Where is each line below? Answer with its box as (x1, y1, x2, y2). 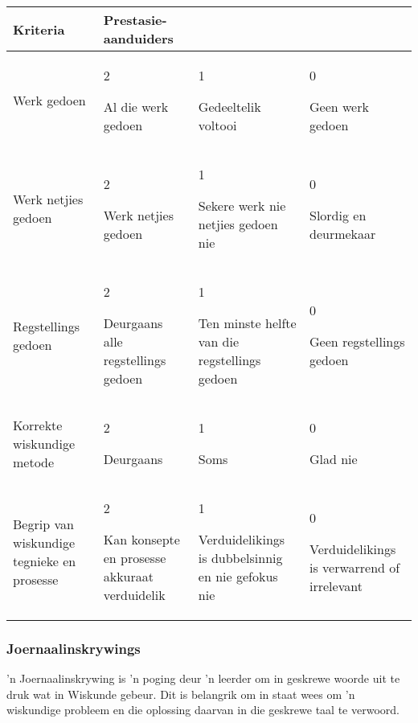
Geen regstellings (309, 332, 405, 351)
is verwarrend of (309, 557, 400, 577)
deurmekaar (309, 224, 376, 243)
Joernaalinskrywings (6, 638, 141, 658)
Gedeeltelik (198, 97, 261, 116)
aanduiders (103, 29, 174, 47)
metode (13, 452, 55, 471)
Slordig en (309, 205, 367, 224)
